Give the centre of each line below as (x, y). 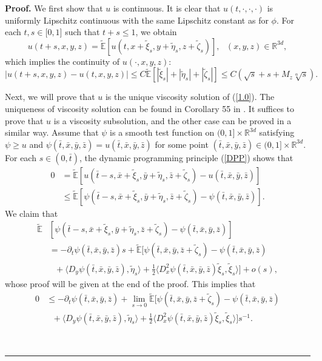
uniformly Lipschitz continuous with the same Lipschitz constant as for (137, 20)
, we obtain (156, 32)
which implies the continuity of (62, 61)
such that (82, 32)
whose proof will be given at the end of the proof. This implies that (130, 283)
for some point (182, 144)
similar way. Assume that (52, 132)
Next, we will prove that (50, 97)
